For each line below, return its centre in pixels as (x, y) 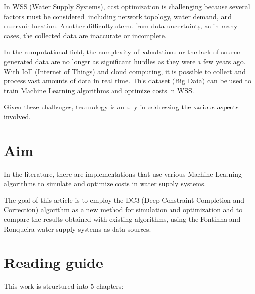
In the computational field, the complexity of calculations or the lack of (112, 52)
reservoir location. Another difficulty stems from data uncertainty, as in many (121, 26)
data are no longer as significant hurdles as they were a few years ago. (140, 61)
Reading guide (54, 262)
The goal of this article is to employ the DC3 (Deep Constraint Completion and (124, 200)
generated (19, 61)
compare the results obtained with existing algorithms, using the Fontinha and (122, 219)
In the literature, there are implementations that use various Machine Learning (123, 174)
